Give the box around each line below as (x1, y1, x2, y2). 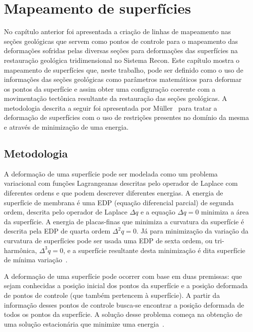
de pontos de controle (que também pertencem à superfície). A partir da (4, 290, 220, 300)
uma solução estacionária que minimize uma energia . (4, 318, 164, 329)
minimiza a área (201, 207, 249, 217)
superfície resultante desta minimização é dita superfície (78, 245, 245, 255)
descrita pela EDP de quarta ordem (4, 226, 111, 236)
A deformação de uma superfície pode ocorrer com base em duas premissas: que (4, 271, 242, 281)
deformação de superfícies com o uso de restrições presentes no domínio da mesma (4, 112, 249, 122)
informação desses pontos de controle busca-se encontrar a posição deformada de (4, 299, 244, 310)
